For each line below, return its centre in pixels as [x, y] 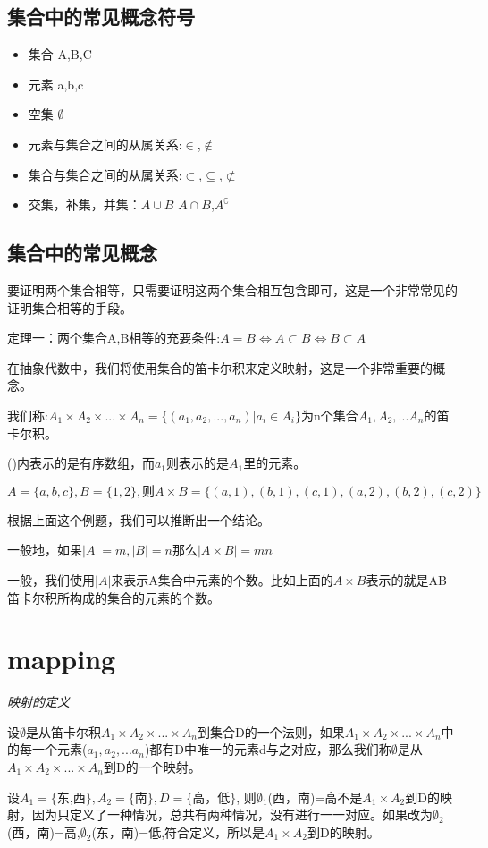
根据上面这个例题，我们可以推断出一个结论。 [139, 519]
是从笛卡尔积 [63, 731]
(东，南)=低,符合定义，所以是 [178, 831]
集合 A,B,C [60, 54]
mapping [62, 659]
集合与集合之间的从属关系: [105, 174]
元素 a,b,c [56, 84]
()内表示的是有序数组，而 [81, 463]
